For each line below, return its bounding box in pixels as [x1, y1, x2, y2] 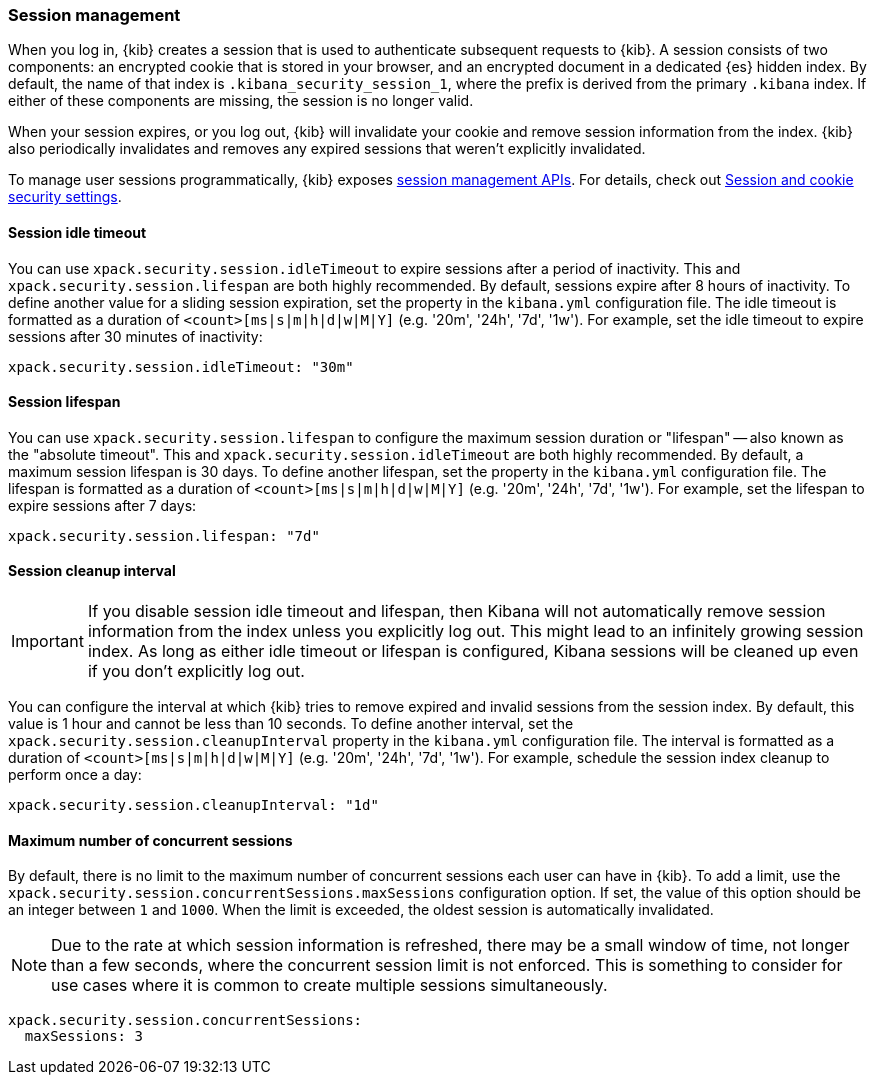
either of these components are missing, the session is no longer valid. [8, 92, 474, 110]
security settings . [8, 188, 122, 206]
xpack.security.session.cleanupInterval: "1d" [8, 797, 379, 814]
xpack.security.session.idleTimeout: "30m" [8, 358, 354, 375]
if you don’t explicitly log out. [87, 661, 305, 682]
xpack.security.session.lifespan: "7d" [8, 527, 320, 544]
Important [11, 631, 84, 652]
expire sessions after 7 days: [8, 496, 197, 514]
